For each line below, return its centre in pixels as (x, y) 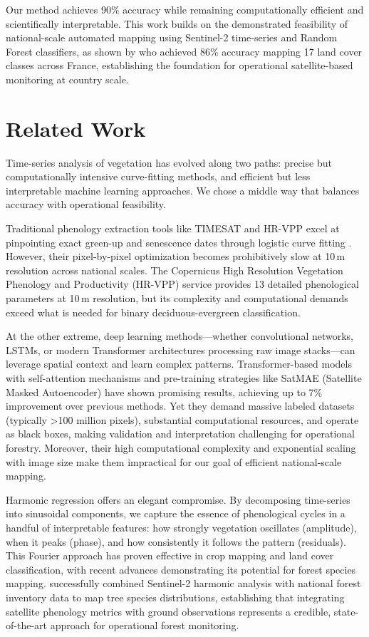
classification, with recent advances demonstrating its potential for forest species (181, 569)
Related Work (76, 128)
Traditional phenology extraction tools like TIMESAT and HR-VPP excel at (173, 228)
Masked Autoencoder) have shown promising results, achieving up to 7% (164, 392)
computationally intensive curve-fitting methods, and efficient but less (158, 176)
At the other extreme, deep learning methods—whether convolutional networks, (180, 336)
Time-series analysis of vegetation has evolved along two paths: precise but (169, 162)
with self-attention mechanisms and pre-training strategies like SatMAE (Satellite (184, 378)
